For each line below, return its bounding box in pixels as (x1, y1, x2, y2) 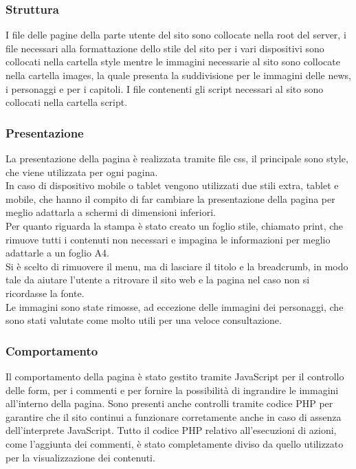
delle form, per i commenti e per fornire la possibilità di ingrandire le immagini (5, 382, 339, 397)
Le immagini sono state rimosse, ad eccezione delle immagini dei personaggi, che (5, 299, 344, 314)
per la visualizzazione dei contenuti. (5, 450, 155, 464)
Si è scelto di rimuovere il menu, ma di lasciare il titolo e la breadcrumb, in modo (5, 259, 348, 273)
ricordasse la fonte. (5, 285, 85, 300)
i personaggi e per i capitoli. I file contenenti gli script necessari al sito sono (5, 81, 324, 96)
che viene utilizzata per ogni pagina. (5, 164, 158, 179)
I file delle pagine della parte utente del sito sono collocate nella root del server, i (5, 28, 346, 42)
